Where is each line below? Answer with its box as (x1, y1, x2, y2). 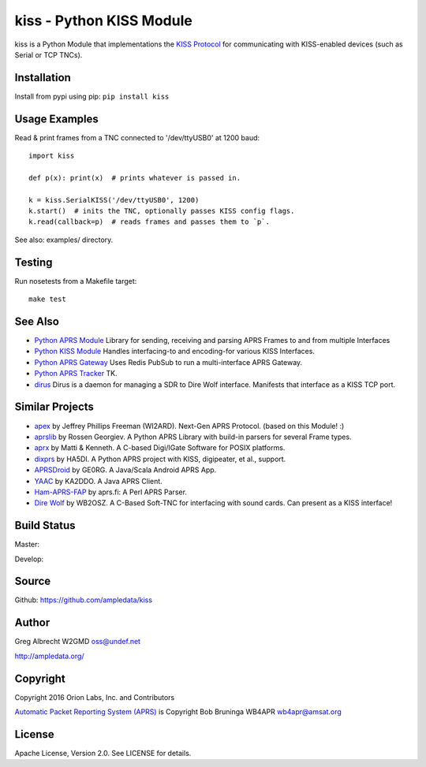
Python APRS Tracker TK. (34, 369, 118, 378)
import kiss (28, 151, 75, 161)
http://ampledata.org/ (14, 651, 84, 661)
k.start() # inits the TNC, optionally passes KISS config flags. (28, 207, 295, 216)
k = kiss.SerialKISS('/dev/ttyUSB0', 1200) (28, 195, 200, 204)
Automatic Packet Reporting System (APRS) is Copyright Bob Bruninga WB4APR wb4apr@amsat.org (14, 707, 342, 717)
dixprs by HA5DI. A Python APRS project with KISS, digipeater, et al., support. (34, 454, 286, 464)
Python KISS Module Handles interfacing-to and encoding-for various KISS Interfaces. (34, 347, 316, 356)
